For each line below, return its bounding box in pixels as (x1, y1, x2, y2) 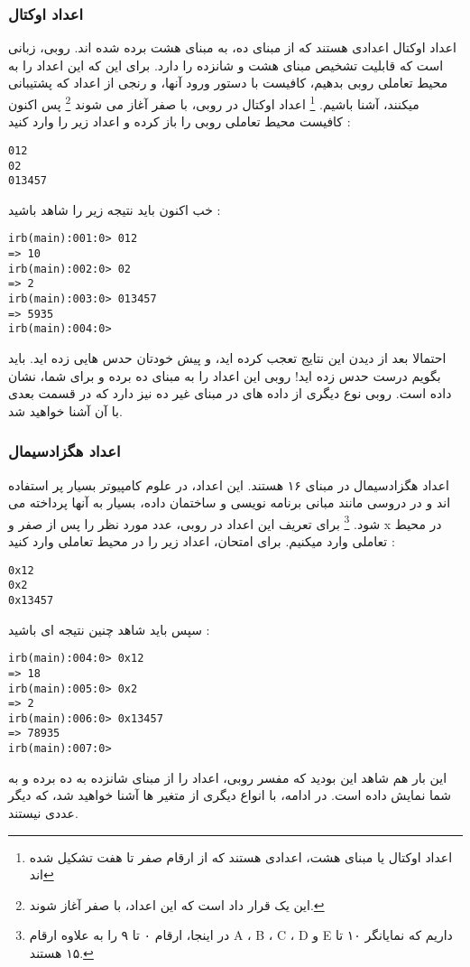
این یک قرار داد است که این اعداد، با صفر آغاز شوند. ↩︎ (29, 895, 325, 914)
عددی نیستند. (8, 803, 78, 822)
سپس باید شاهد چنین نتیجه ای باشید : (8, 619, 210, 638)
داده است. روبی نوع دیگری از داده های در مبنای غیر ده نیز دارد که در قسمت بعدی (8, 384, 452, 403)
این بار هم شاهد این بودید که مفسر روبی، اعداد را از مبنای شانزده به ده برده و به (8, 767, 447, 786)
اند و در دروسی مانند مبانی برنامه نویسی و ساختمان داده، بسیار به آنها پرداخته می (8, 493, 451, 512)
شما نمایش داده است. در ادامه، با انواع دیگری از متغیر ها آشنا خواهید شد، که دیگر (8, 786, 452, 804)
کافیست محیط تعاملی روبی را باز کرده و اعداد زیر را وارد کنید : (8, 112, 351, 131)
